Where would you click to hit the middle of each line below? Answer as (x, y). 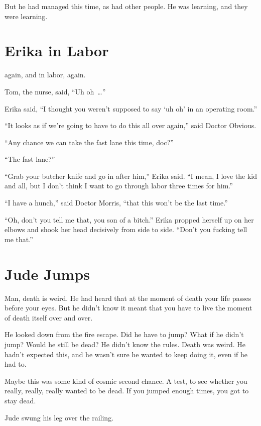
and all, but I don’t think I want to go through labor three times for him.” (119, 186)
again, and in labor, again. (45, 75)
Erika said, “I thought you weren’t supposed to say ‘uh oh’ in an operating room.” (131, 108)
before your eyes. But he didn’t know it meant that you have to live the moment (128, 308)
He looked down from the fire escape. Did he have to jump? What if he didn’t (124, 334)
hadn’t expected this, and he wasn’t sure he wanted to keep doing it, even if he (126, 354)
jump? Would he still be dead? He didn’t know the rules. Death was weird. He (125, 344)
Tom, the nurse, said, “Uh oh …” (55, 91)
